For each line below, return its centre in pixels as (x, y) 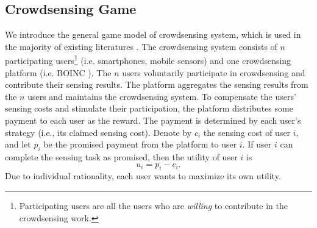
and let (18, 144)
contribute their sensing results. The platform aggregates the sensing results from (157, 84)
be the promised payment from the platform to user (140, 144)
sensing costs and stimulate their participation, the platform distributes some (149, 108)
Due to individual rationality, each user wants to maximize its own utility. (143, 176)
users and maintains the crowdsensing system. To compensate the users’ (162, 96)
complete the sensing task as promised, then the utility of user (121, 157)
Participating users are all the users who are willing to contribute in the (153, 205)
